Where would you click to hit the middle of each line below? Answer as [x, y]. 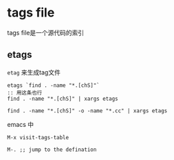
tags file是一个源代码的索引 [46, 32]
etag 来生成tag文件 [34, 72]
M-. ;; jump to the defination [52, 150]
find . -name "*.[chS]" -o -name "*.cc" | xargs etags [87, 111]
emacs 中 [21, 124]
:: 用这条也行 [25, 92]
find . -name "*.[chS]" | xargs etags [63, 99]
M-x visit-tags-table [38, 137]
